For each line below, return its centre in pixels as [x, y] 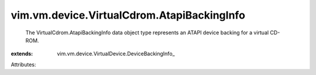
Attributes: [23, 65]
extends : [22, 54]
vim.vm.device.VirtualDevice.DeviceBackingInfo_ [116, 54]
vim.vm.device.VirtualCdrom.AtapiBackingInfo [128, 15]
